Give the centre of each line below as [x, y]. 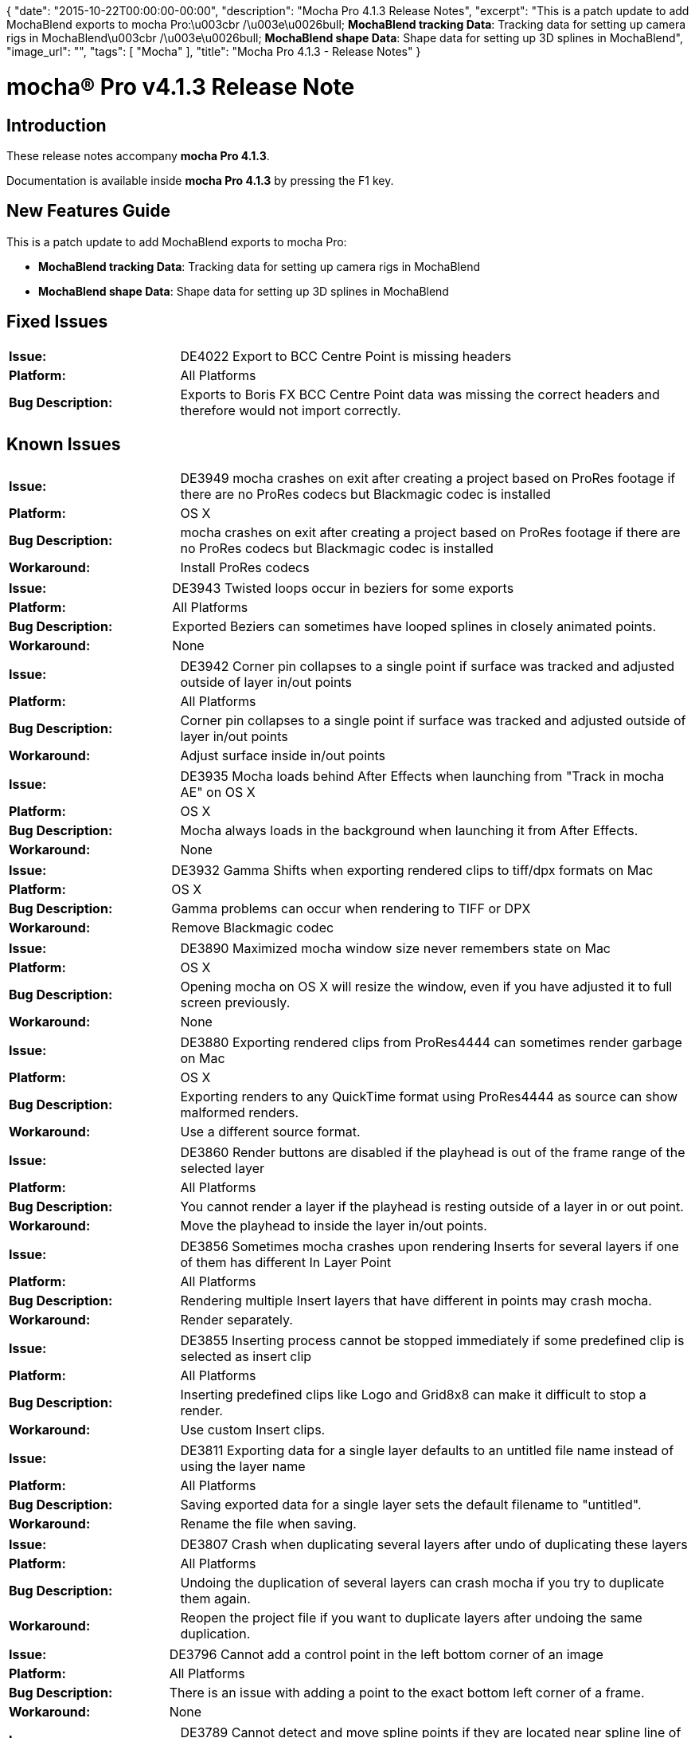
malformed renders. [240, 1113]
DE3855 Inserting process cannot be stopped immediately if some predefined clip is [432, 1341]
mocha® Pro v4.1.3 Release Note [181, 86]
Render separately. [236, 1320]
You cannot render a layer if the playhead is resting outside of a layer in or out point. [432, 1207]
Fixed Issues [57, 322]
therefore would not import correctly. [291, 410]
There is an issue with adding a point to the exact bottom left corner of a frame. [407, 1693]
